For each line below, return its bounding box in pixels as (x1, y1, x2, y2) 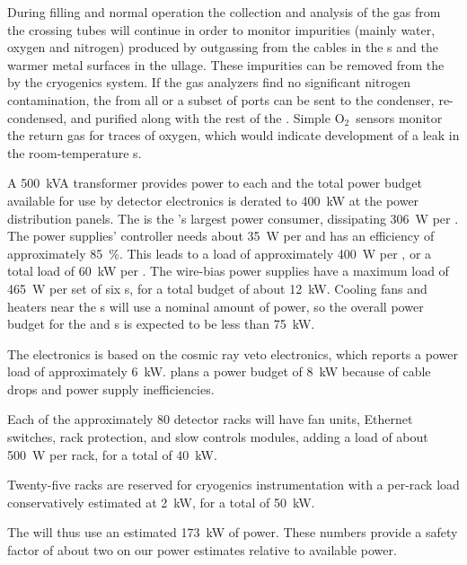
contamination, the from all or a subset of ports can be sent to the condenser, (7, 90, 435, 109)
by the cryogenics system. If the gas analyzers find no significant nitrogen (7, 73, 410, 92)
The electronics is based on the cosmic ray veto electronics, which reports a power (7, 344, 458, 363)
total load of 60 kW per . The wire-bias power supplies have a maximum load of (7, 261, 449, 280)
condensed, (7, 108, 67, 127)
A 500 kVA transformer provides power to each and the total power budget (7, 173, 422, 192)
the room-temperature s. (7, 143, 142, 162)
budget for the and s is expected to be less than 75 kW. (7, 314, 315, 333)
